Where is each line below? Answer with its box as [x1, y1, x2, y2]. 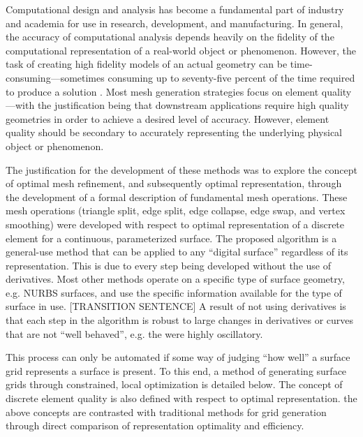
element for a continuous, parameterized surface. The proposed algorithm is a [6, 230, 337, 245]
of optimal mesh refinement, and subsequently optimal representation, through [6, 176, 342, 191]
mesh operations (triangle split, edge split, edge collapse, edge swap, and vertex [6, 203, 346, 218]
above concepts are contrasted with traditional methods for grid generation [6, 404, 327, 419]
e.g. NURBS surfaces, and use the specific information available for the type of [6, 285, 342, 299]
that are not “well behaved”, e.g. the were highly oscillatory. [6, 326, 263, 341]
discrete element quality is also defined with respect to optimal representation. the [6, 391, 357, 406]
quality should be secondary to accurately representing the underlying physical [6, 125, 342, 140]
